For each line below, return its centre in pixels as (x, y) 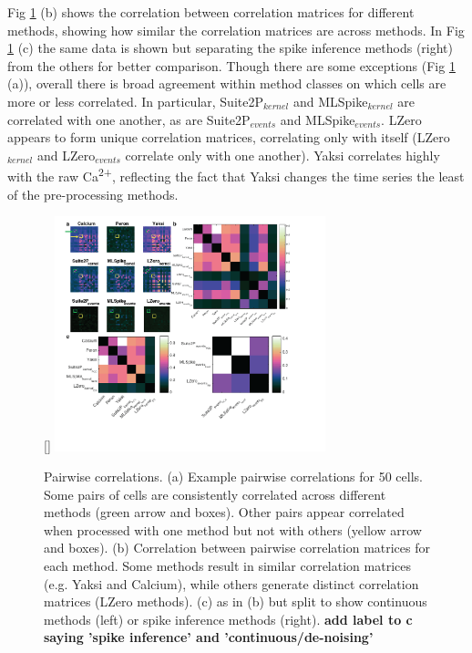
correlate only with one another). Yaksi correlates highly (282, 155)
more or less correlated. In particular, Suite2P (135, 101)
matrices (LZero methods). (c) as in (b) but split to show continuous (236, 601)
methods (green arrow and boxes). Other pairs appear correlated (224, 512)
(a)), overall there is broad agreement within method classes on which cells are (227, 83)
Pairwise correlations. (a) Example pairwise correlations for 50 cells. (233, 477)
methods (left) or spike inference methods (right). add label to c (228, 619)
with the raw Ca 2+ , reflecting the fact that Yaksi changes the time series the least (236, 175)
